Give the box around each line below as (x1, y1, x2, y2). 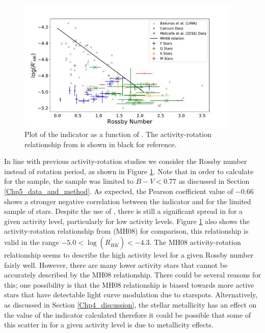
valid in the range (4, 237, 59, 247)
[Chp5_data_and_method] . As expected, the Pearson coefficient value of (4, 186, 233, 197)
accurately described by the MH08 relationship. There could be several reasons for (4, 269, 261, 280)
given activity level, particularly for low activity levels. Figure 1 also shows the (4, 215, 250, 226)
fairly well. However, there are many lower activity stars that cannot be (4, 259, 228, 270)
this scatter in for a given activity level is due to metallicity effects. (4, 319, 214, 330)
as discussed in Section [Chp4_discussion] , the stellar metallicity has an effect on (4, 299, 257, 310)
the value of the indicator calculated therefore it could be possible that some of (4, 309, 251, 320)
